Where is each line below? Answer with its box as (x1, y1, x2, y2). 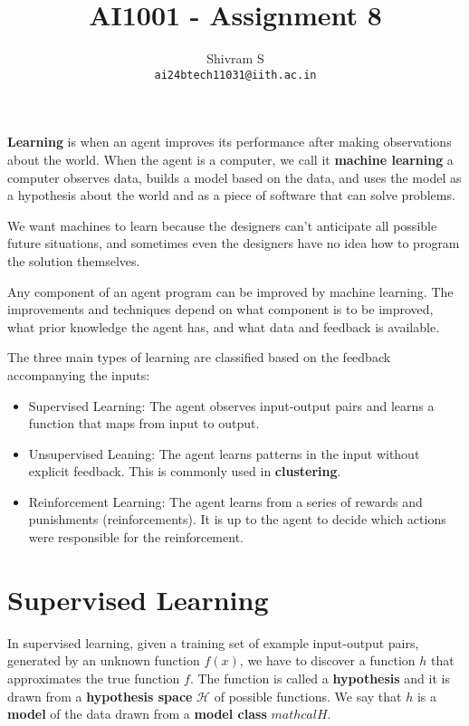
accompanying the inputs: (7, 365, 150, 384)
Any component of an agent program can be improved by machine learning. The (7, 282, 454, 301)
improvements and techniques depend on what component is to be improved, (7, 300, 434, 319)
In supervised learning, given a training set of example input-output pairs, (7, 633, 419, 652)
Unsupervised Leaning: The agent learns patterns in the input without (28, 444, 420, 463)
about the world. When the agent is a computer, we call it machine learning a (7, 149, 454, 168)
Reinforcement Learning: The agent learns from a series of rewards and (28, 492, 423, 511)
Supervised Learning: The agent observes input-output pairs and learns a (28, 396, 435, 415)
